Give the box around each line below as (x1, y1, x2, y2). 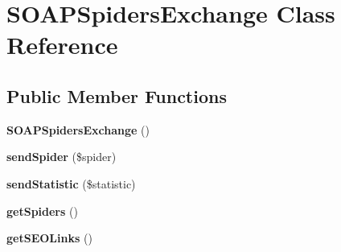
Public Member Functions (6, 83, 227, 108)
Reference (6, 28, 118, 61)
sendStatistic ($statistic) (6, 175, 136, 192)
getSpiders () (6, 202, 78, 219)
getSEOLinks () (6, 229, 92, 246)
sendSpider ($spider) (6, 148, 117, 165)
